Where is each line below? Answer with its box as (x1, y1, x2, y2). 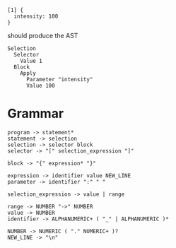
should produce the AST (7, 32, 78, 40)
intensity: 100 (13, 13, 59, 20)
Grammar (7, 106, 64, 122)
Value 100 (25, 82, 55, 89)
